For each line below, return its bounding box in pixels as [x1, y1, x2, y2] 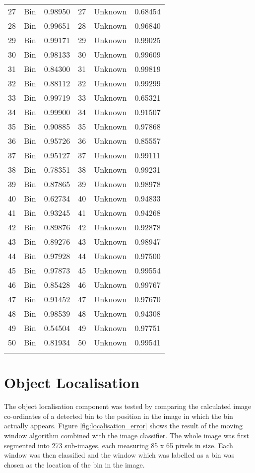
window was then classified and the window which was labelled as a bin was [4, 450, 235, 460]
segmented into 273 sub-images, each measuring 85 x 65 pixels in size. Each [4, 440, 233, 450]
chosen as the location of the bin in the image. [4, 459, 145, 470]
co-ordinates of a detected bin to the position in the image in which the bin [4, 410, 233, 421]
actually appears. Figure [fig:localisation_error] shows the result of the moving [4, 420, 243, 431]
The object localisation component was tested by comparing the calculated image [4, 401, 252, 411]
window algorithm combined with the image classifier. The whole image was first [4, 430, 249, 440]
